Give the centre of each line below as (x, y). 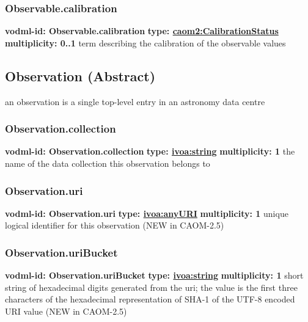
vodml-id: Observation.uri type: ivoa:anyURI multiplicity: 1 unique (147, 213)
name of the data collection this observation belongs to (108, 163)
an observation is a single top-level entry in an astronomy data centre (135, 101)
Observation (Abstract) (80, 75)
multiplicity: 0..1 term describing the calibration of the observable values (145, 42)
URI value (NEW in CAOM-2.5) (66, 311)
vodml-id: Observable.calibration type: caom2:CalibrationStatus (142, 31)
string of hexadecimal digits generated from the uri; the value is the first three (151, 287)
